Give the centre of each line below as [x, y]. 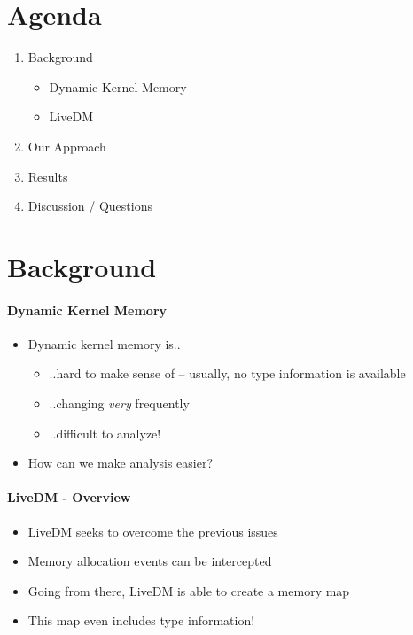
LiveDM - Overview [69, 497]
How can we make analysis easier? [121, 463]
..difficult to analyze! [105, 433]
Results [48, 176]
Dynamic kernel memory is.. [104, 343]
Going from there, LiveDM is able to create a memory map [189, 590]
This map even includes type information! [141, 620]
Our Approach [67, 146]
